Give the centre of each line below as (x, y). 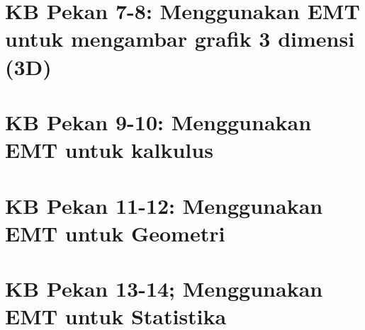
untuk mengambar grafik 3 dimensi (180, 39)
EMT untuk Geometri (115, 233)
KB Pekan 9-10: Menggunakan (158, 121)
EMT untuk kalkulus (109, 150)
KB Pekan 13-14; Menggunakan (164, 289)
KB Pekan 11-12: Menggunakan (164, 205)
